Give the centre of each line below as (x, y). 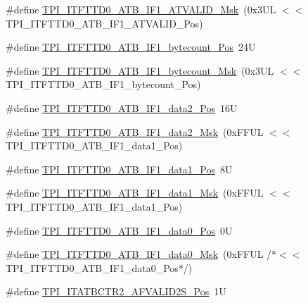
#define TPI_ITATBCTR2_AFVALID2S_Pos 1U (116, 291)
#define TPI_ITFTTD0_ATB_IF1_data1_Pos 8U (119, 169)
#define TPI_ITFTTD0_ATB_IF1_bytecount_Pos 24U (131, 47)
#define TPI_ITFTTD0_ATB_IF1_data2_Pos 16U (122, 107)
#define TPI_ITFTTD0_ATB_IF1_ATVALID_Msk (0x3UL (141, 9)
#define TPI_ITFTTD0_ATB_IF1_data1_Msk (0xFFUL (135, 193)
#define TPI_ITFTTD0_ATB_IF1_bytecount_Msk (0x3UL (140, 70)
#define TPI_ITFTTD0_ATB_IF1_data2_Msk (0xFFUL (135, 131)
